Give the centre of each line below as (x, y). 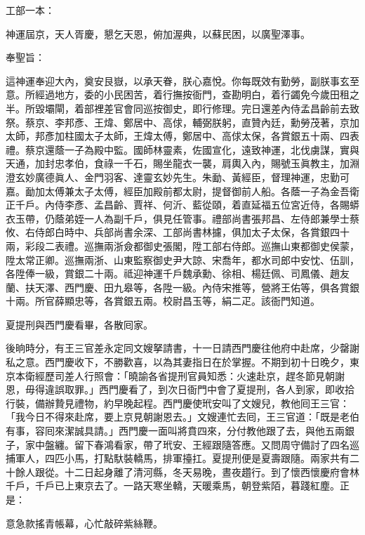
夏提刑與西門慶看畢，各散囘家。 (79, 324)
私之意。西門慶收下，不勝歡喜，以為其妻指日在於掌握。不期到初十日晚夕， (178, 362)
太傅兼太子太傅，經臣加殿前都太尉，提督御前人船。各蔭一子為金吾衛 (202, 191)
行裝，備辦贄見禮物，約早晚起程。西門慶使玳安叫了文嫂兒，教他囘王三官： (178, 403)
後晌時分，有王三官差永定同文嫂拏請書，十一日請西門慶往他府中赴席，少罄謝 (182, 348)
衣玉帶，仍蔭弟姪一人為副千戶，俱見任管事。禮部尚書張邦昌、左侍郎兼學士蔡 (182, 218)
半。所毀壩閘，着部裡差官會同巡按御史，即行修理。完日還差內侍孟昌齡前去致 (182, 108)
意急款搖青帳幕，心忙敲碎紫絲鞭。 (84, 523)
